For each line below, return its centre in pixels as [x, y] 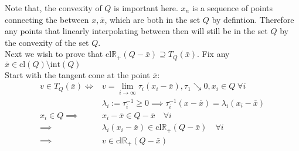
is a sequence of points [232, 8]
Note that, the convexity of [53, 8]
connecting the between [47, 19]
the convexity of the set [47, 42]
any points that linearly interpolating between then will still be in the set [136, 31]
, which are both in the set [152, 19]
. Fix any [213, 54]
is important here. [146, 8]
